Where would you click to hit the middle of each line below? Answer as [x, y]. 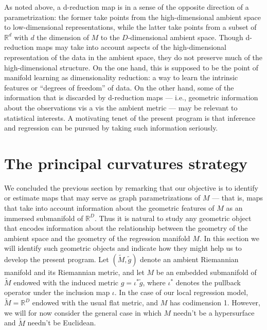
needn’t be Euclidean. [62, 323]
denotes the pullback [208, 282]
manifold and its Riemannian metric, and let [74, 272]
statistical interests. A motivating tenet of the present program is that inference [130, 117]
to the [110, 37]
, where [154, 282]
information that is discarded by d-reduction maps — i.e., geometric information [131, 97]
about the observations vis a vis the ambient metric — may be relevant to [121, 107]
